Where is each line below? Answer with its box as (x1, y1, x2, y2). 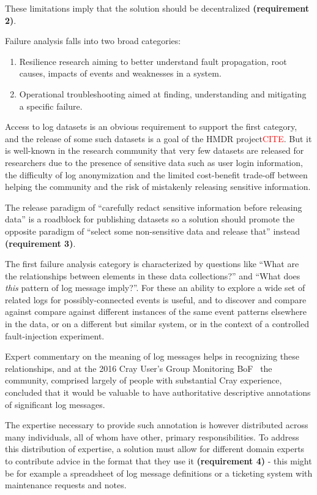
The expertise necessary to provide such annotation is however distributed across (5, 418, 308, 431)
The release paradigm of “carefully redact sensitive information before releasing (5, 200, 302, 213)
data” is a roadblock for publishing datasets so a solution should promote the (5, 213, 295, 225)
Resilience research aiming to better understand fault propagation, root (19, 55, 287, 67)
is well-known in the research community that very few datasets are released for (5, 144, 304, 157)
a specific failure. (19, 99, 83, 112)
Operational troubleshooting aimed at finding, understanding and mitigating (19, 87, 307, 100)
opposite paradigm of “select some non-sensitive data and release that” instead (5, 224, 300, 237)
